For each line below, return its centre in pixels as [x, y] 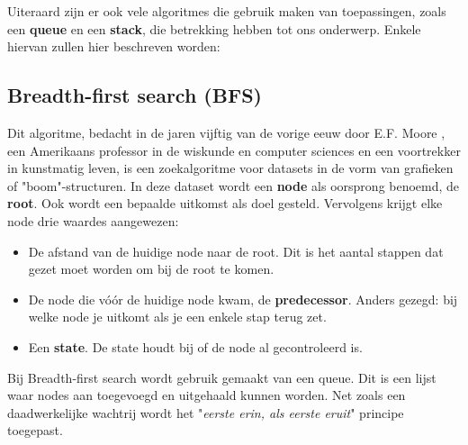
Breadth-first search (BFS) [135, 95]
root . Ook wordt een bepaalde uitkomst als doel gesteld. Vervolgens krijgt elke [225, 203]
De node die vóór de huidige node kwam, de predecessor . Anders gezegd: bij [243, 299]
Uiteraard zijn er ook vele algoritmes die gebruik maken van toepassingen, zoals [227, 11]
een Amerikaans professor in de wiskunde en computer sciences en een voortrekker [234, 150]
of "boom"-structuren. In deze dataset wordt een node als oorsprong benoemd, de [234, 185]
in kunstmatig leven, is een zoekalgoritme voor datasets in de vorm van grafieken [230, 168]
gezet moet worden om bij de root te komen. [151, 269]
